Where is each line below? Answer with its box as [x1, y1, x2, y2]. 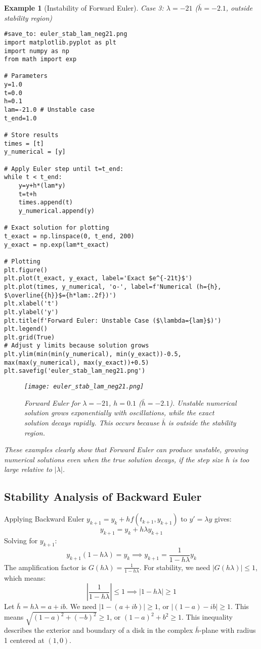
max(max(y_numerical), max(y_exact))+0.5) [4, 359, 149, 366]
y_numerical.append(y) [18, 207, 95, 214]
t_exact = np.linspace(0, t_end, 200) [4, 232, 135, 240]
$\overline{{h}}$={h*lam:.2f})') [4, 291, 116, 299]
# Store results [4, 132, 59, 139]
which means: [4, 572, 46, 583]
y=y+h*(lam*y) [18, 182, 66, 189]
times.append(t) [18, 199, 73, 206]
